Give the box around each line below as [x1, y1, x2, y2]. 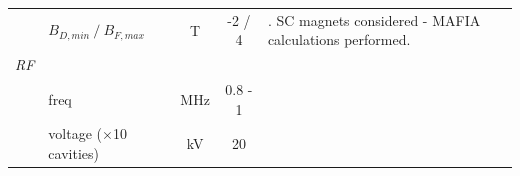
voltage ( [48, 123, 103, 144]
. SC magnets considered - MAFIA [267, 9, 481, 30]
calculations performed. [267, 29, 411, 50]
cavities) [48, 143, 99, 164]
